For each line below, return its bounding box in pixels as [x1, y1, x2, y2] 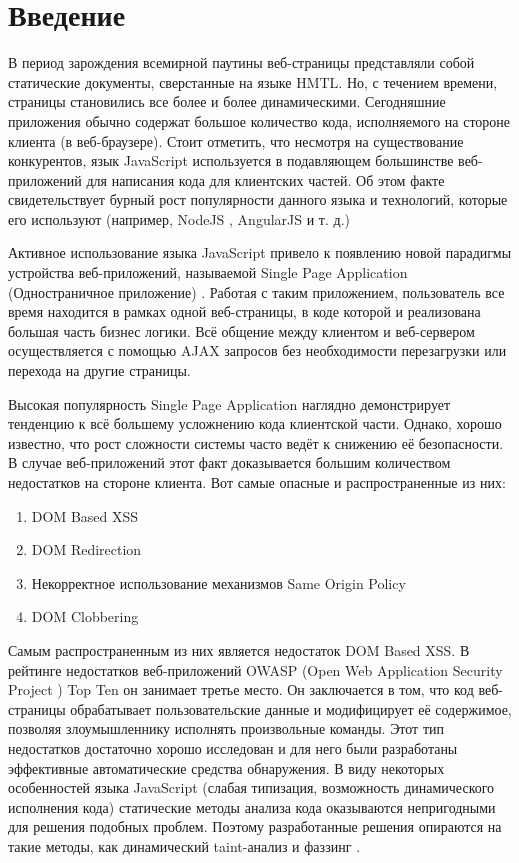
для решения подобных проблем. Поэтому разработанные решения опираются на [8, 816, 502, 837]
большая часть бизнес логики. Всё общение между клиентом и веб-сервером [8, 320, 475, 341]
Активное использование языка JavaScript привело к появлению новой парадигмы [8, 242, 512, 263]
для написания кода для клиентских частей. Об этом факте [86, 169, 445, 190]
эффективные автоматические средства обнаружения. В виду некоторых [8, 757, 445, 778]
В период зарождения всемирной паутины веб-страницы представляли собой [8, 52, 475, 73]
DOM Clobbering [31, 606, 139, 627]
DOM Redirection [31, 539, 142, 560]
